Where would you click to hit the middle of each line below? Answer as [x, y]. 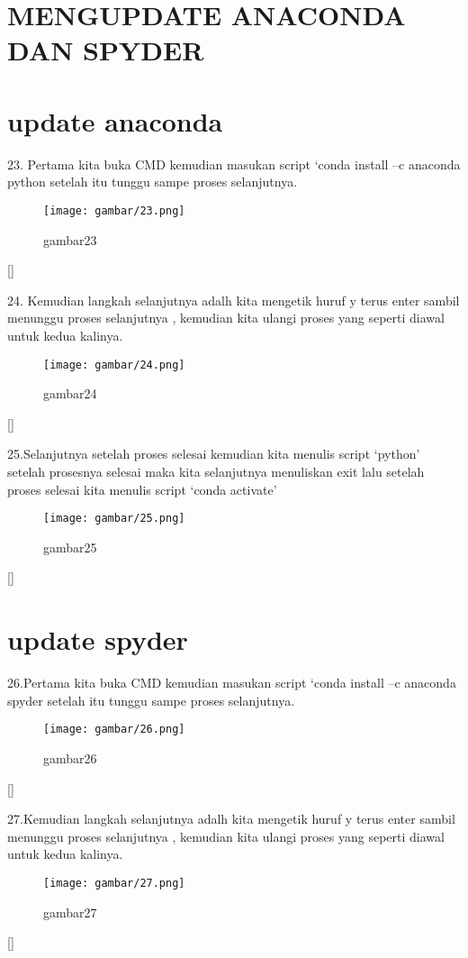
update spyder [98, 639]
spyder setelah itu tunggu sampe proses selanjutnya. [151, 700]
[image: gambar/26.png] [114, 730]
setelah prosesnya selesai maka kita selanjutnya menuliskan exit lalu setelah [216, 471]
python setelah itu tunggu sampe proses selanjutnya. [153, 182]
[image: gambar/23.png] [114, 210]
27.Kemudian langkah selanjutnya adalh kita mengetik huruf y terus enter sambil [231, 819]
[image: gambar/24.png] [114, 365]
